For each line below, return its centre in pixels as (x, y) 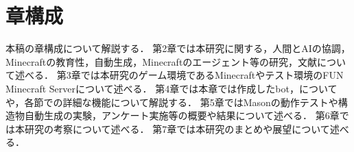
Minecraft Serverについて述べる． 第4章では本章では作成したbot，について (172, 88)
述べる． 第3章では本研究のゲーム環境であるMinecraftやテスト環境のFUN (179, 75)
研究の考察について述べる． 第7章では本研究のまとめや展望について (177, 128)
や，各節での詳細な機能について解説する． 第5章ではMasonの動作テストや (172, 102)
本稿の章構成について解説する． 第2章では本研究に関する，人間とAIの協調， (178, 48)
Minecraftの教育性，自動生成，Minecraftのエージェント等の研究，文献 (162, 61)
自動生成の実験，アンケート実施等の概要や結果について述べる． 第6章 (182, 115)
